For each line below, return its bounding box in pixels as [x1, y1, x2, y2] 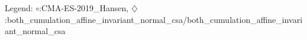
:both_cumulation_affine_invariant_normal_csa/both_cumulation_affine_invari [5, 13, 303, 25]
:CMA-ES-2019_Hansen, [39, 2, 129, 14]
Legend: [5, 2, 33, 14]
